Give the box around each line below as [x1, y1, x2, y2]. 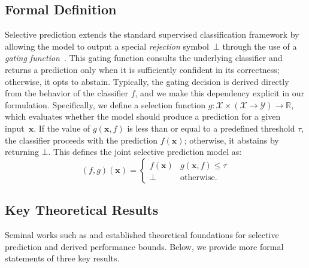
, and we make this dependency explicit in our [135, 87, 304, 99]
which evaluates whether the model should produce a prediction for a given [5, 110, 281, 123]
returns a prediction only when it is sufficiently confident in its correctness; [5, 63, 280, 75]
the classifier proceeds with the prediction [5, 133, 158, 146]
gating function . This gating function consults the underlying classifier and [5, 51, 283, 64]
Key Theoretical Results [5, 200, 159, 219]
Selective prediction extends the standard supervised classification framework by [5, 28, 299, 41]
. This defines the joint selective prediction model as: [48, 145, 242, 158]
